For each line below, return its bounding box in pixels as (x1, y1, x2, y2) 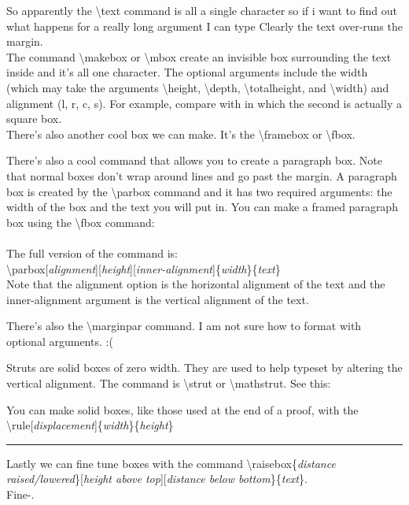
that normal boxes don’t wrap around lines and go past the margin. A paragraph (6, 167, 397, 184)
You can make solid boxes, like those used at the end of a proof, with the (6, 401, 359, 418)
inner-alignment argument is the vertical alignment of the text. (6, 291, 309, 307)
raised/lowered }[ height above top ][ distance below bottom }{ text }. (6, 470, 308, 487)
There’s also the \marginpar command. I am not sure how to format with (6, 317, 362, 334)
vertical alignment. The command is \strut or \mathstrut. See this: (6, 375, 331, 392)
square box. (6, 110, 62, 127)
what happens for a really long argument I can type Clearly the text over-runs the (6, 17, 403, 34)
